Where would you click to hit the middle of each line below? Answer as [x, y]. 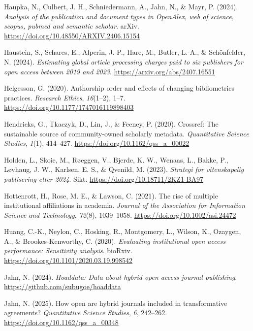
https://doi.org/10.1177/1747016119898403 [69, 107]
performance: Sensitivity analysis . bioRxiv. [68, 250]
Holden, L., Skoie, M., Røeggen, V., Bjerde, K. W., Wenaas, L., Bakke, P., [116, 159]
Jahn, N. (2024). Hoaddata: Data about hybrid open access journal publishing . [121, 277]
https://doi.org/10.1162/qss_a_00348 [61, 322]
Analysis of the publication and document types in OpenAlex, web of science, [119, 16]
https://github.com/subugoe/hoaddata [63, 286]
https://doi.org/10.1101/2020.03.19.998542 [68, 260]
